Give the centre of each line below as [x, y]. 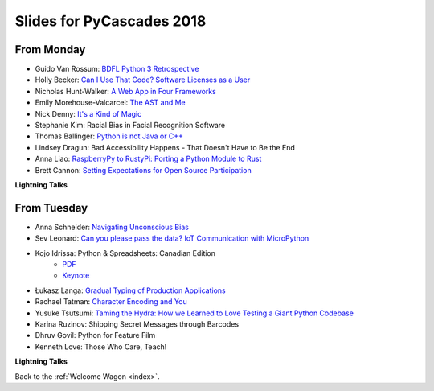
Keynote [76, 276]
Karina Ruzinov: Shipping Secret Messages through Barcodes [137, 324]
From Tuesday [51, 208]
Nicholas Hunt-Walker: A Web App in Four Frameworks [125, 91]
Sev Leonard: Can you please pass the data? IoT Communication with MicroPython [172, 238]
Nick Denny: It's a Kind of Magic [88, 113]
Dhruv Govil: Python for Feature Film [95, 335]
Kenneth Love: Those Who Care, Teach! [101, 347]
